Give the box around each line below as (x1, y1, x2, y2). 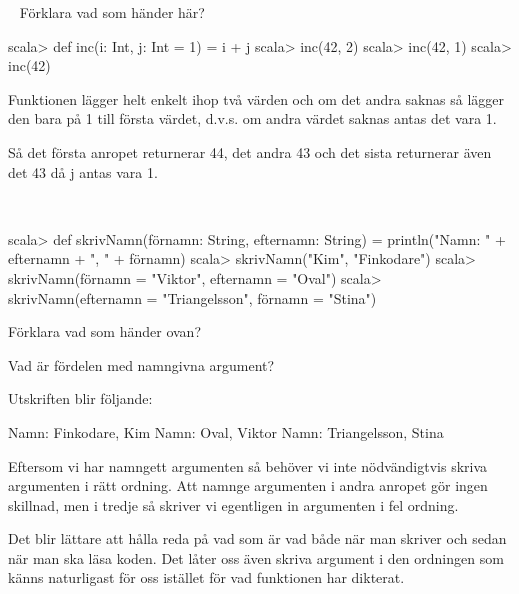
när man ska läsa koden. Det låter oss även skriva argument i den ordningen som (8, 547, 504, 568)
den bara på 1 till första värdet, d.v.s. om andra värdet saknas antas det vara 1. (8, 108, 497, 129)
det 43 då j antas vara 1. (8, 161, 158, 182)
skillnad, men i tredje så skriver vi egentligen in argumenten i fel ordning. (8, 494, 459, 515)
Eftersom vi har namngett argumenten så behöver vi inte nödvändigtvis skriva (8, 455, 488, 476)
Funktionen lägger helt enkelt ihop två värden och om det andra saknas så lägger (8, 88, 505, 109)
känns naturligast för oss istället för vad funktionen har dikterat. (8, 567, 405, 588)
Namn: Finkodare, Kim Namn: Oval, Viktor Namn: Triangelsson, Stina (8, 421, 444, 442)
